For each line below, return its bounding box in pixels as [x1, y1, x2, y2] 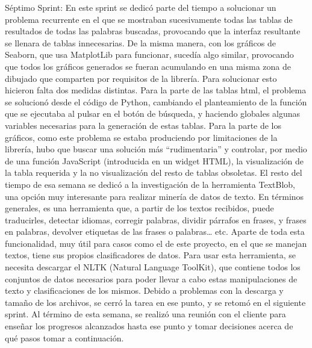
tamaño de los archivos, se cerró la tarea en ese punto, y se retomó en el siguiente [5, 296, 306, 308]
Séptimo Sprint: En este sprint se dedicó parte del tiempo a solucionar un [5, 1, 276, 13]
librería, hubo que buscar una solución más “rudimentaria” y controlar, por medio [5, 143, 307, 155]
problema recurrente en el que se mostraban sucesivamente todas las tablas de [5, 13, 293, 25]
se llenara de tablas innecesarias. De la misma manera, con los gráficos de [5, 36, 276, 49]
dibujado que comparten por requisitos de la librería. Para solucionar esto [5, 72, 277, 84]
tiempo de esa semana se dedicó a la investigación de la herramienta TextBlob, [5, 178, 295, 190]
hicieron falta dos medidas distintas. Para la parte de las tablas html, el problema [5, 84, 307, 96]
